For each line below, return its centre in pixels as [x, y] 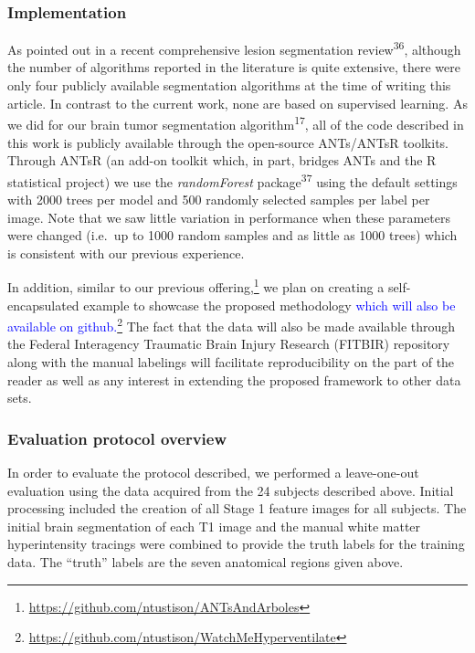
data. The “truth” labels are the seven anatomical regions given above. [206, 561]
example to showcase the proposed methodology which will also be [269, 305]
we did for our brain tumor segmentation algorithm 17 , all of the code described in [236, 123]
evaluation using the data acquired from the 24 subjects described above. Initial [231, 490]
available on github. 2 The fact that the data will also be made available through [232, 325]
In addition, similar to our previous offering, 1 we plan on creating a [196, 285]
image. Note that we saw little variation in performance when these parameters [229, 217]
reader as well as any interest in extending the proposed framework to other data [234, 379]
